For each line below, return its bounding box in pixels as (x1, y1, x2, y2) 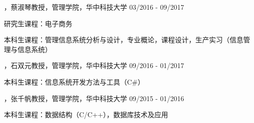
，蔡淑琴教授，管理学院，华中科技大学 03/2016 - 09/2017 (4, 2, 184, 12)
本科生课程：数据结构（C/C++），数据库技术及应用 (4, 109, 168, 120)
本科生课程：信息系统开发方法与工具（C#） (4, 76, 145, 87)
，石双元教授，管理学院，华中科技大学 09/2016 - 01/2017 (4, 60, 184, 70)
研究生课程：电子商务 (4, 18, 72, 28)
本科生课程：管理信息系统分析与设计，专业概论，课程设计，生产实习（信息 (4, 35, 243, 45)
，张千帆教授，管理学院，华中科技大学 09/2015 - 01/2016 (4, 93, 184, 103)
